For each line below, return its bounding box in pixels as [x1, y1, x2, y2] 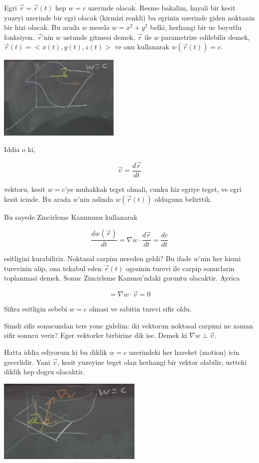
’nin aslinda [78, 193, 114, 204]
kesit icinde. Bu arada [4, 193, 71, 204]
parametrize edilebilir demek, [161, 31, 250, 42]
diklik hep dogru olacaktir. [4, 366, 85, 377]
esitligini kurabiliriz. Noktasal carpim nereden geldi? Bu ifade [4, 253, 192, 264]
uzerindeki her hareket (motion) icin [129, 347, 240, 357]
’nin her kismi [198, 253, 241, 264]
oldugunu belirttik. [154, 193, 212, 204]
